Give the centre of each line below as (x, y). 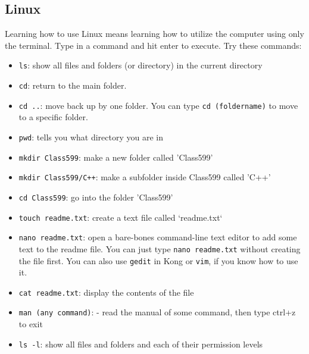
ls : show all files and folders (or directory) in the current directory (141, 65)
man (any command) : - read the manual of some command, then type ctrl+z (157, 312)
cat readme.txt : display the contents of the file (106, 292)
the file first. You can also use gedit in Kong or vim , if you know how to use (158, 260)
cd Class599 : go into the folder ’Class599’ (96, 197)
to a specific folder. (53, 117)
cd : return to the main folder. (73, 85)
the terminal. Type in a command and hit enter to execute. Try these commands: (153, 45)
